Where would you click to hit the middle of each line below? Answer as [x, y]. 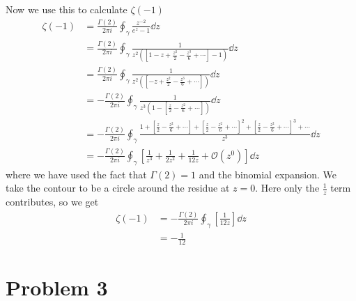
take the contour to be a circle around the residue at [118, 188]
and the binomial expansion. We [268, 174]
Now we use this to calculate [67, 9]
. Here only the [287, 188]
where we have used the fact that [76, 174]
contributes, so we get [52, 201]
